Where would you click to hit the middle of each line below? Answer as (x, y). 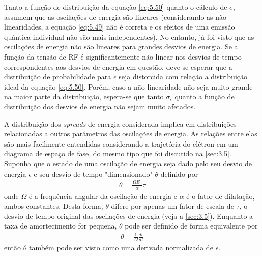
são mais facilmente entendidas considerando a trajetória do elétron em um (121, 143)
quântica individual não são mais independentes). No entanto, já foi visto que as (129, 36)
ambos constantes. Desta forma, (54, 206)
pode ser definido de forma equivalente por (191, 226)
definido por (179, 173)
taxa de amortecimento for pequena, (61, 226)
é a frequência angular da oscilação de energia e (103, 196)
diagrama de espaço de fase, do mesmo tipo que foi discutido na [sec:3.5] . (118, 153)
